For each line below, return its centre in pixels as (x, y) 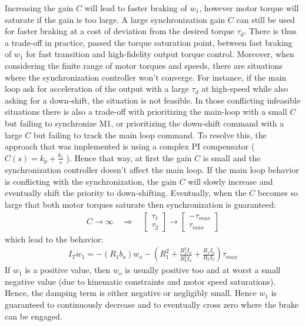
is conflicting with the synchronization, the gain (91, 181)
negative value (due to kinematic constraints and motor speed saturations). (140, 281)
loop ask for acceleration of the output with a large (97, 89)
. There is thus (270, 31)
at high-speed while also (245, 89)
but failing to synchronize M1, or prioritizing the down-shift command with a (145, 123)
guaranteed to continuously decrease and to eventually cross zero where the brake (152, 304)
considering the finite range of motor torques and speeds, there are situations (144, 65)
